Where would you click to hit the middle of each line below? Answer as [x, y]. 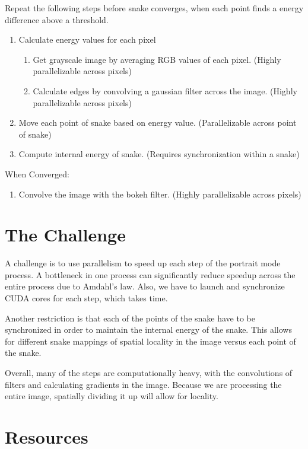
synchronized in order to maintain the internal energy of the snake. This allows [148, 329]
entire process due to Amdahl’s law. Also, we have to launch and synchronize [145, 286]
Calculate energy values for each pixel [87, 39]
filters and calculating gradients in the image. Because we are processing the [143, 384]
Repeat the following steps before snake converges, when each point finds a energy [154, 8]
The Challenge [65, 235]
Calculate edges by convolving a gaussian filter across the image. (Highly [165, 90]
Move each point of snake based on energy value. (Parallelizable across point [158, 122]
